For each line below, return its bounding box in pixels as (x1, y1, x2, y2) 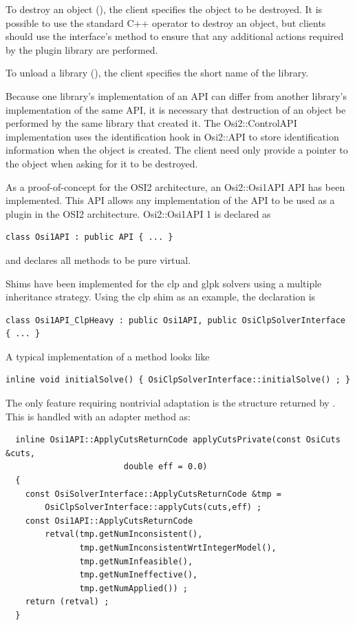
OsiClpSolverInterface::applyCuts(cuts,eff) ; (45, 502, 262, 513)
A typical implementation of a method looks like (6, 349, 210, 363)
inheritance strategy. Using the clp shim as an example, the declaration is (6, 289, 316, 304)
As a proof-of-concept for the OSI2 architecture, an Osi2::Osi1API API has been (6, 179, 345, 194)
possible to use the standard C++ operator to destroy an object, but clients (6, 15, 326, 30)
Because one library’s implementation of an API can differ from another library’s (6, 88, 347, 103)
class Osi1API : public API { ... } (6, 232, 173, 243)
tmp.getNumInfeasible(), (79, 556, 193, 566)
